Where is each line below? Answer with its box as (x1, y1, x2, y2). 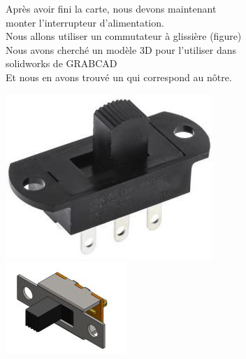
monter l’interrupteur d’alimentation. (6, 15, 164, 29)
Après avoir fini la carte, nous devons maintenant (6, 1, 217, 15)
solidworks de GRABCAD (6, 56, 117, 71)
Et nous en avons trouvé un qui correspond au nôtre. (6, 69, 232, 84)
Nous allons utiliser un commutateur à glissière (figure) (6, 29, 242, 43)
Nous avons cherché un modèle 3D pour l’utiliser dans (6, 42, 237, 57)
